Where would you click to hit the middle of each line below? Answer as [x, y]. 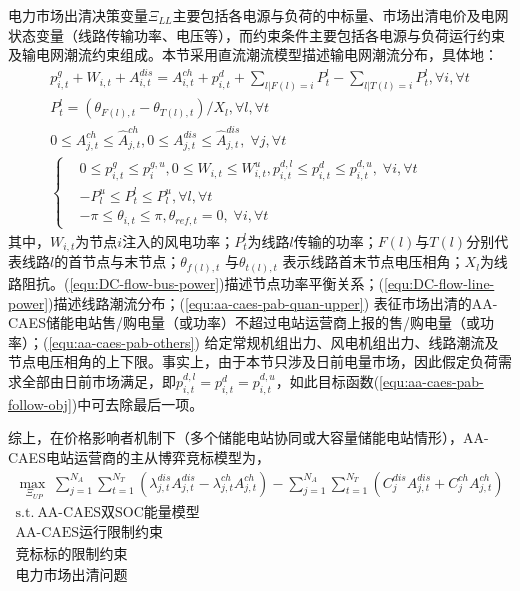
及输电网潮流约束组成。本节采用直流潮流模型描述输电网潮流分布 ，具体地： [253, 54]
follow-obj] [40, 403]
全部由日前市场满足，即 [98, 380]
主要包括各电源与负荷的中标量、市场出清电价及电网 [340, 15]
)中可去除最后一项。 [137, 403]
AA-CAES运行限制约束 [89, 533]
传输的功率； [335, 240]
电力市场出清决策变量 [78, 15]
